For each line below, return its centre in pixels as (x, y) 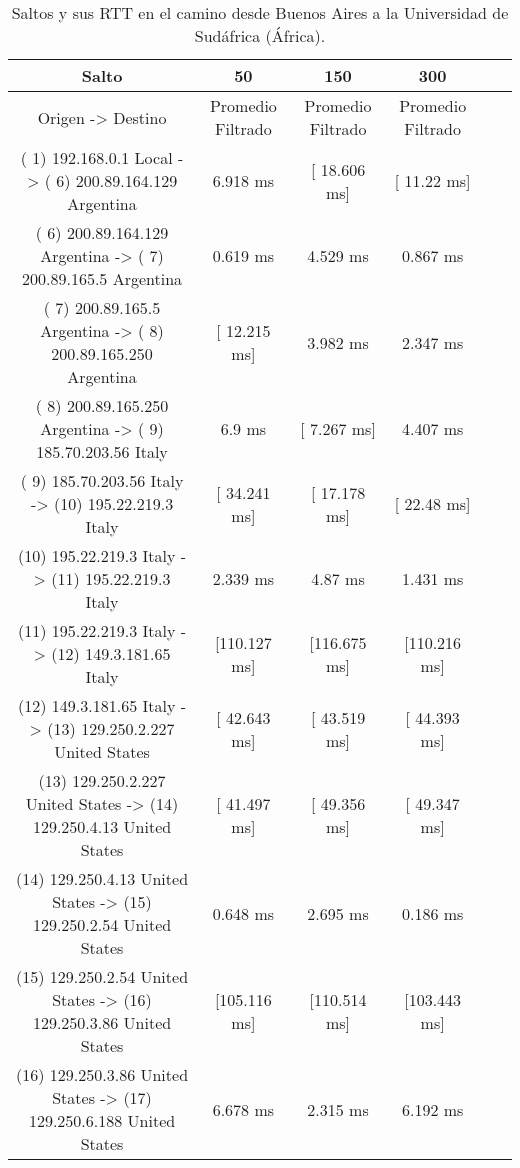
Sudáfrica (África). (260, 35)
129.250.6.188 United (102, 1120)
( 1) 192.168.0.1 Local (96, 157)
